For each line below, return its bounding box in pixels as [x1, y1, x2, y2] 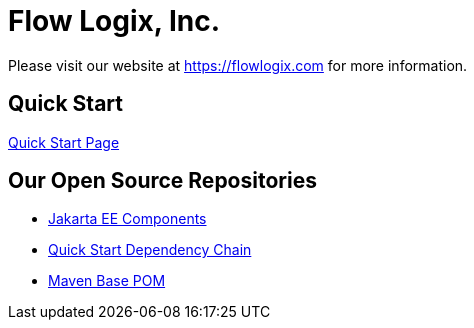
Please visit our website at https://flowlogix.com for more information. [8, 56, 468, 74]
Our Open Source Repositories [8, 168, 317, 194]
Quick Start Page [8, 133, 120, 151]
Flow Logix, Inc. [8, 4, 221, 38]
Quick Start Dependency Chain [48, 241, 252, 259]
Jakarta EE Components [48, 210, 207, 228]
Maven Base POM [48, 272, 166, 290]
